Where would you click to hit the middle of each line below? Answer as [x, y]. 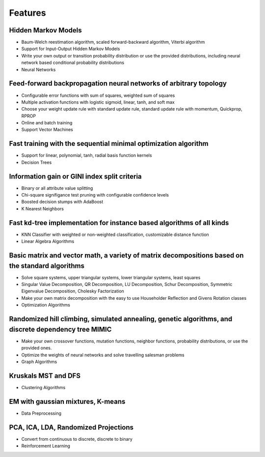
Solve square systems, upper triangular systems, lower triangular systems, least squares [111, 277]
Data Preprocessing [41, 413]
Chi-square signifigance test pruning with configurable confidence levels [95, 195]
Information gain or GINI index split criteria [75, 176]
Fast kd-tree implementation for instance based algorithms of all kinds [119, 223]
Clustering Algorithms [43, 387]
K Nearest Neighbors [42, 208]
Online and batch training [47, 123]
